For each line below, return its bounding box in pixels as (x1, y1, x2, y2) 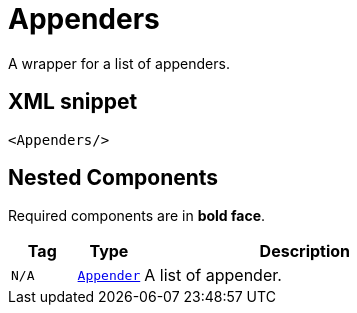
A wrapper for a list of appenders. (8, 54, 230, 72)
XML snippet (8, 89, 138, 115)
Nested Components (8, 165, 219, 191)
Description (259, 241, 351, 262)
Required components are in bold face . (8, 207, 266, 225)
